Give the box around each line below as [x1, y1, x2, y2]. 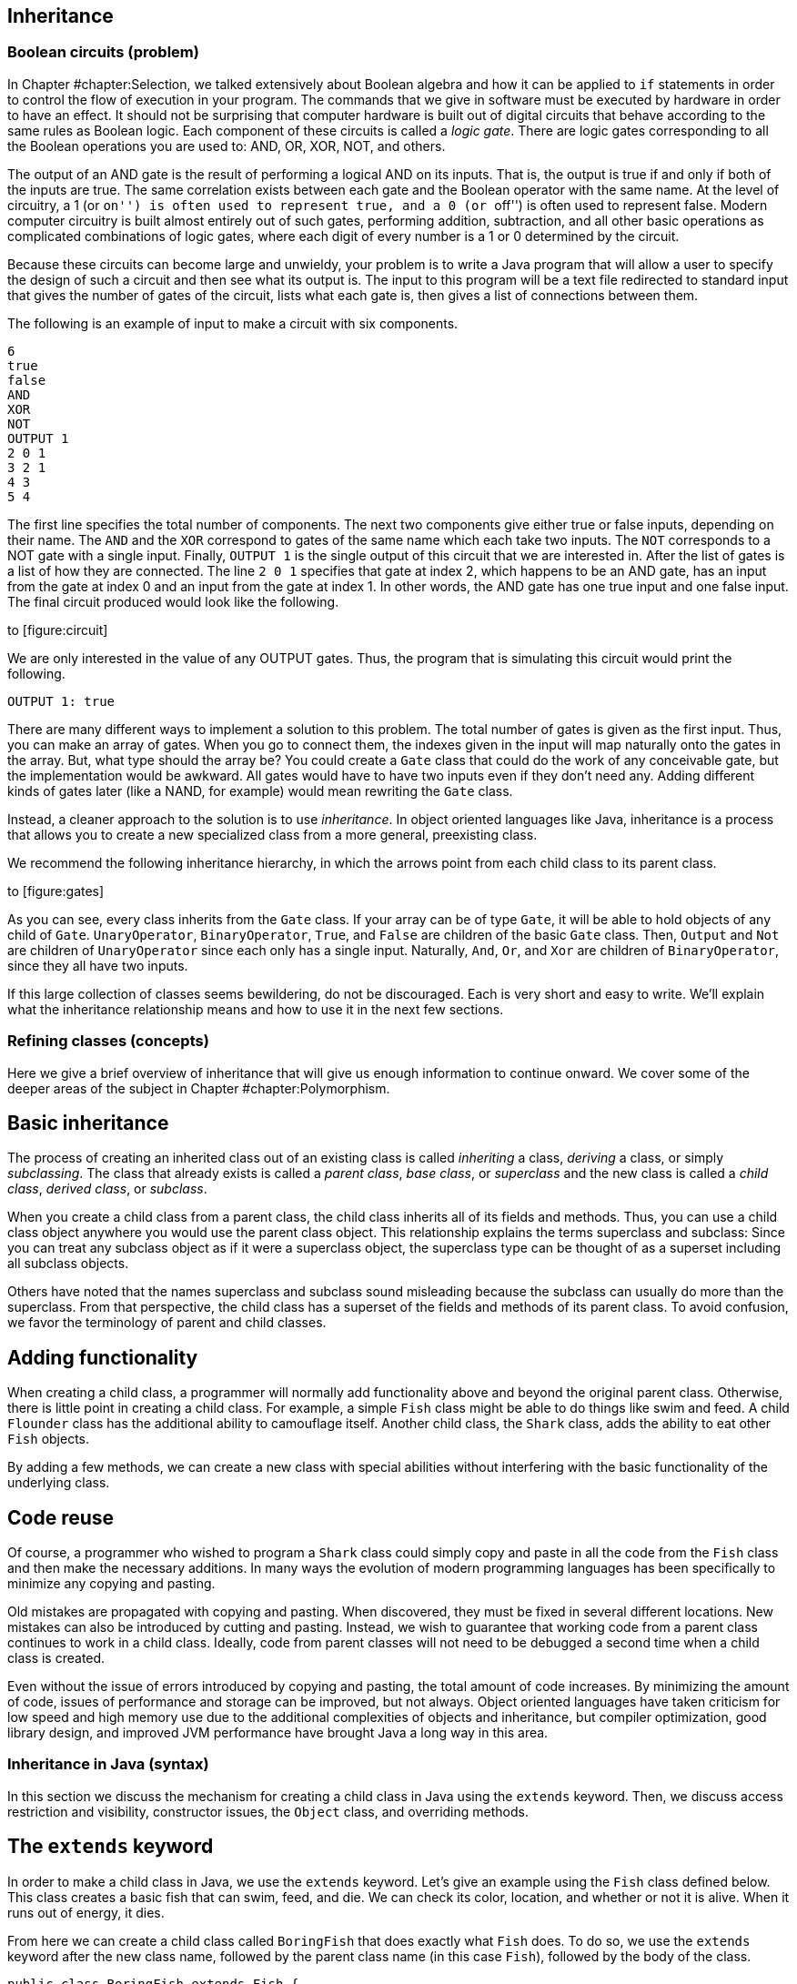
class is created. [7, 1650, 106, 1667]
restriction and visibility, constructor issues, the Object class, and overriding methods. [7, 1803, 529, 1819]
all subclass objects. [7, 1255, 129, 1272]
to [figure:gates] [7, 882, 105, 899]
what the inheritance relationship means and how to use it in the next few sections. [7, 1001, 504, 1017]
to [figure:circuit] [7, 621, 108, 638]
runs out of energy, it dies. [7, 1904, 165, 1920]
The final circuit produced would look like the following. [7, 593, 339, 609]
